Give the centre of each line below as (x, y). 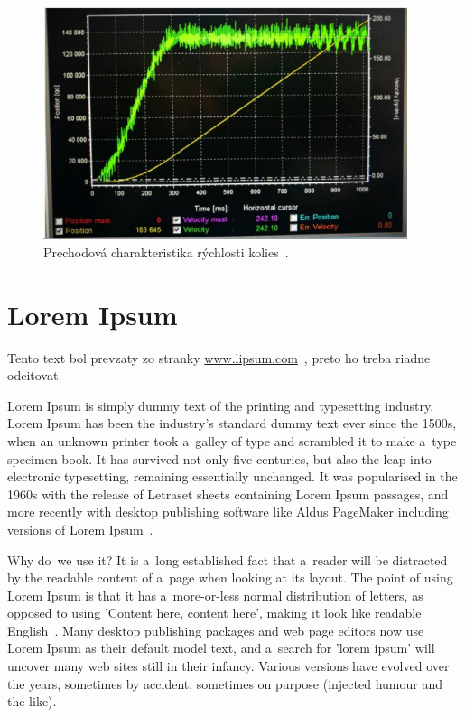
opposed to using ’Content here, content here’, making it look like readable (214, 613)
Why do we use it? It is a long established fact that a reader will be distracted (228, 559)
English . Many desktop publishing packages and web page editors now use (216, 630)
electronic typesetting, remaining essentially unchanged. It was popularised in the (232, 476)
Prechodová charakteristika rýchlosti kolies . (166, 251)
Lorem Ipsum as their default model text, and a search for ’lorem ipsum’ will (221, 648)
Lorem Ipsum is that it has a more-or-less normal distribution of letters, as (215, 595)
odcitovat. (35, 375)
